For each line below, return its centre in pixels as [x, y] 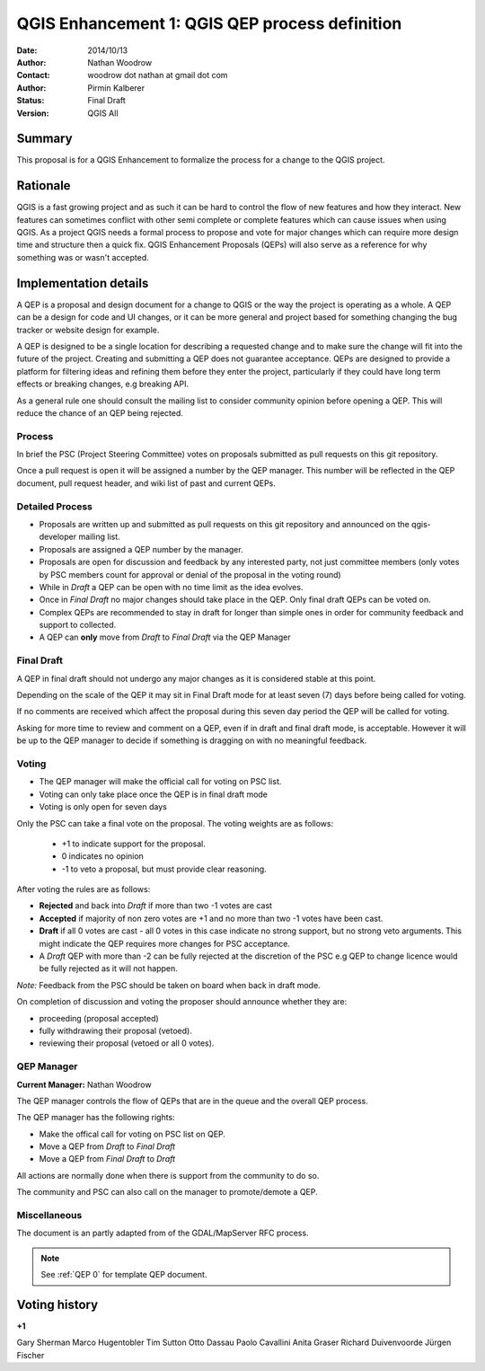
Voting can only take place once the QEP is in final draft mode [154, 794]
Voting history [57, 1304]
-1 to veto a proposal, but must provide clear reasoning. [164, 869]
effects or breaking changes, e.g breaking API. [103, 384]
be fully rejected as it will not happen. [109, 969]
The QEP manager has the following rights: [96, 1118]
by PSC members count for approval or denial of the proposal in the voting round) [190, 574]
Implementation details [83, 283]
